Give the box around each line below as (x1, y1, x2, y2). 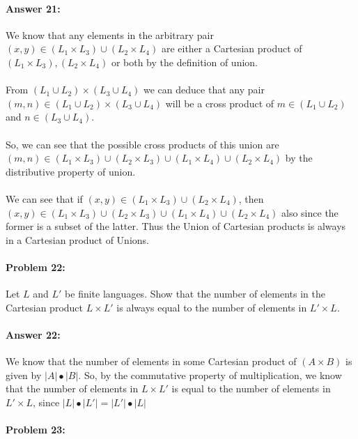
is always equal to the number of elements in (116, 300, 307, 314)
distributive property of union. (6, 164, 136, 178)
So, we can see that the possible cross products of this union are (6, 137, 279, 151)
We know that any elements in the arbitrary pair (6, 27, 214, 42)
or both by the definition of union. (111, 54, 258, 69)
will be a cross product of (165, 95, 274, 110)
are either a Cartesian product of (161, 41, 302, 56)
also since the (281, 205, 338, 219)
